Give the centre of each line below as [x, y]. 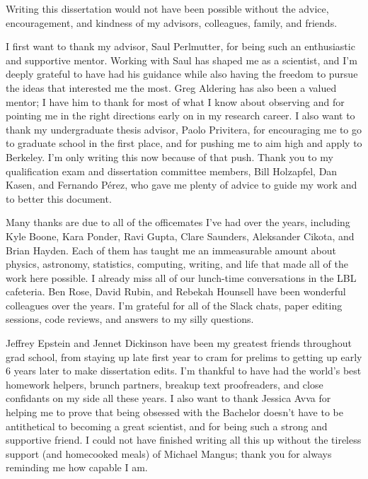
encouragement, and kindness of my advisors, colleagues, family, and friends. [172, 22]
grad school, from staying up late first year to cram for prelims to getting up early [184, 356]
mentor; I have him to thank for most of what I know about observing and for [175, 101]
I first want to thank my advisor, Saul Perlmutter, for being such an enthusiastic [180, 46]
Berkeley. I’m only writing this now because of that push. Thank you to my [169, 156]
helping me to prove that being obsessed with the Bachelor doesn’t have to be [174, 412]
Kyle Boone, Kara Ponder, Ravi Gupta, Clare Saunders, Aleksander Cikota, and [180, 236]
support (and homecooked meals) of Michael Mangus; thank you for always [169, 453]
